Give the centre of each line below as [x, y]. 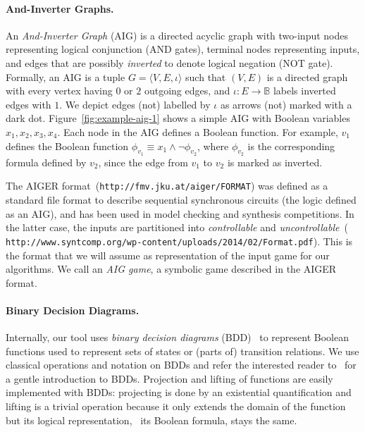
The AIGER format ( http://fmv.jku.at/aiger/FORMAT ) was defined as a [167, 186]
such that [206, 76]
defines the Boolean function [67, 146]
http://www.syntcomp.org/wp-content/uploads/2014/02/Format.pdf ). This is [179, 241]
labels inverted [304, 91]
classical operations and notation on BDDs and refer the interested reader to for [181, 365]
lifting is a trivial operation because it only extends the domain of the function [176, 406]
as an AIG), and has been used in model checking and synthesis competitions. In [180, 213]
